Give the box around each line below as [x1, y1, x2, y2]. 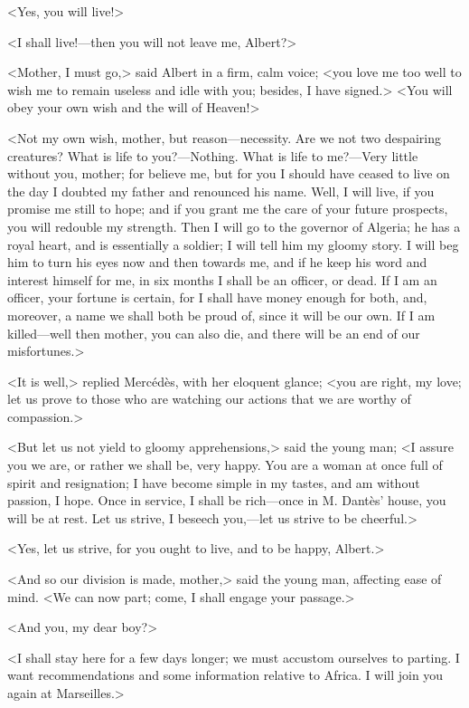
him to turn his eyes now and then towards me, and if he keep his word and [7, 253, 427, 272]
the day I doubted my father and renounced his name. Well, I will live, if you [7, 181, 435, 200]
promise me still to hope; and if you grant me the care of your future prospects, [7, 199, 448, 218]
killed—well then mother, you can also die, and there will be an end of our [7, 323, 420, 342]
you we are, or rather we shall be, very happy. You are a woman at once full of [7, 455, 443, 474]
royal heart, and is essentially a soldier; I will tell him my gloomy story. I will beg [7, 234, 459, 254]
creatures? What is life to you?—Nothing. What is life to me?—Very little [7, 146, 418, 165]
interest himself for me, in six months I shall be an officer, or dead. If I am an [7, 270, 437, 289]
